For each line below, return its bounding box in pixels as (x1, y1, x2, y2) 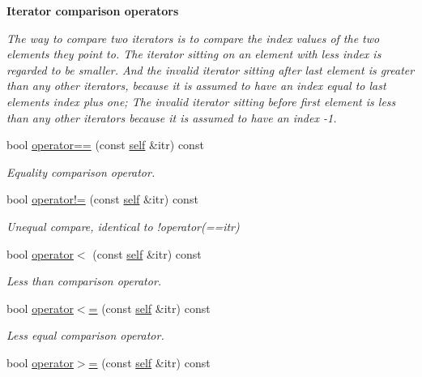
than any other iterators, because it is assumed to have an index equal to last (6, 77, 386, 94)
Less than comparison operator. (6, 272, 162, 289)
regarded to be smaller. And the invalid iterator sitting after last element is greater (6, 61, 415, 78)
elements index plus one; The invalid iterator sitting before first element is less (6, 92, 396, 109)
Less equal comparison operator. (6, 327, 164, 344)
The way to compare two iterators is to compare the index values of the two (6, 29, 380, 46)
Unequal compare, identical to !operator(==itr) (6, 217, 240, 234)
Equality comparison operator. (6, 163, 156, 180)
